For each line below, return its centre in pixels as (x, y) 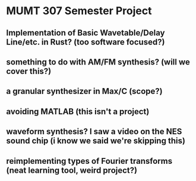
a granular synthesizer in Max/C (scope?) (85, 91)
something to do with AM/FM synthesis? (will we (98, 62)
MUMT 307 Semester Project (79, 11)
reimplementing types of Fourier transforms (89, 161)
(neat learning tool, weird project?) (72, 170)
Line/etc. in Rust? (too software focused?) (86, 42)
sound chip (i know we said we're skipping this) (96, 141)
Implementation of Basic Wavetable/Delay (86, 33)
